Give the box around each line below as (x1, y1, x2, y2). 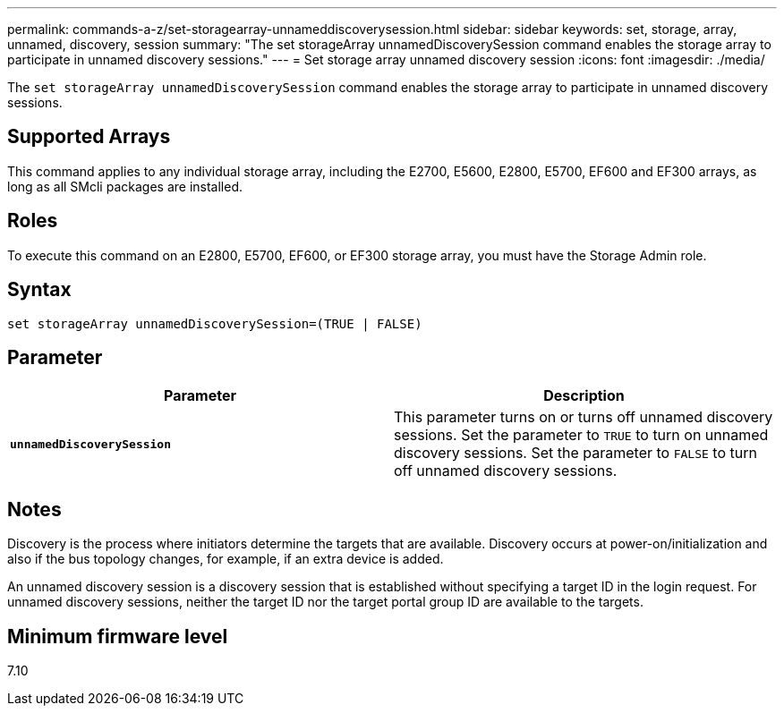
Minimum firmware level (7, 624, 228, 648)
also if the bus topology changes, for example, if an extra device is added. (7, 551, 444, 567)
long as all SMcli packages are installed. (7, 178, 243, 194)
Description (543, 386, 625, 405)
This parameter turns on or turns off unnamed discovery (394, 408, 773, 427)
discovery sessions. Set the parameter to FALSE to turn (394, 444, 757, 463)
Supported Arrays (7, 125, 171, 149)
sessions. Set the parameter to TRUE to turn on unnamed (394, 426, 769, 445)
